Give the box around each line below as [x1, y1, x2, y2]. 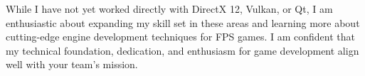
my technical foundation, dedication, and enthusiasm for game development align [6, 43, 359, 58]
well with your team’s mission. [6, 57, 138, 72]
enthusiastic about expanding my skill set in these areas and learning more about [6, 15, 360, 30]
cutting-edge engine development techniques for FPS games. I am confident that [6, 29, 355, 44]
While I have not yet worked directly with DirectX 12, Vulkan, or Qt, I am [6, 1, 333, 16]
